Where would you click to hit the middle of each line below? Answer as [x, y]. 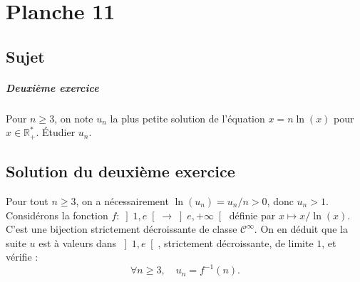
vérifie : [22, 257]
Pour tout [27, 200]
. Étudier [56, 132]
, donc [280, 200]
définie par [252, 215]
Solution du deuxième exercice [120, 171]
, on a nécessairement [122, 200]
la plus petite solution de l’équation [187, 118]
